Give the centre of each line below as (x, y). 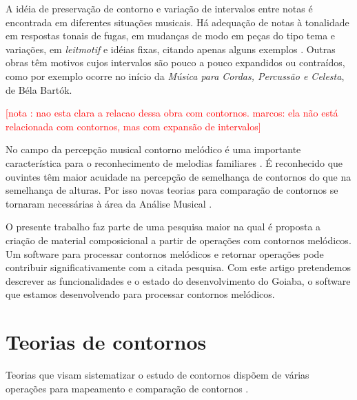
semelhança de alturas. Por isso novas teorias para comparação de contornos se (172, 190)
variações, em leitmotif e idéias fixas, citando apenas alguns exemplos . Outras (171, 49)
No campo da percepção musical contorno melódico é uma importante (153, 149)
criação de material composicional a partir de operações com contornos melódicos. (178, 240)
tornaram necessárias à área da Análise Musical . (109, 203)
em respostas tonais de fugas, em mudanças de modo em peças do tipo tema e (171, 36)
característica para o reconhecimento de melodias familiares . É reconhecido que (174, 162)
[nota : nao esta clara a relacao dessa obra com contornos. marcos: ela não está (172, 113)
